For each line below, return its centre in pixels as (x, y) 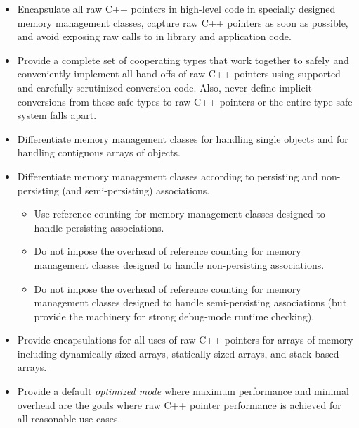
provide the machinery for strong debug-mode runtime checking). (174, 316)
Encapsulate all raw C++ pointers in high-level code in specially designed (176, 8)
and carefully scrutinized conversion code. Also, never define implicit (165, 87)
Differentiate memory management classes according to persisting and (168, 176)
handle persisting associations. (99, 227)
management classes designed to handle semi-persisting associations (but (190, 302)
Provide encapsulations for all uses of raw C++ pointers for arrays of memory (185, 340)
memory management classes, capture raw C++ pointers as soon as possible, (183, 22)
